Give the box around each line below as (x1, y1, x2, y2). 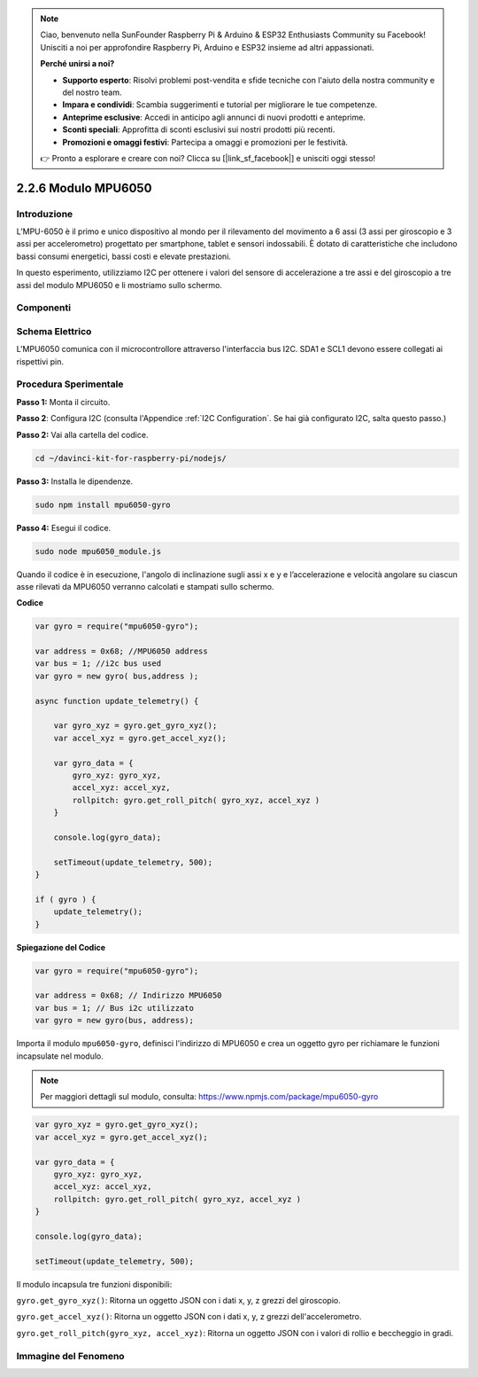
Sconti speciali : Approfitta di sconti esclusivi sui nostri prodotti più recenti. (62, 124, 335, 135)
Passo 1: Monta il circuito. (16, 396, 111, 407)
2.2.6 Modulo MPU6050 (16, 180, 152, 195)
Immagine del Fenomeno (16, 1350, 125, 1362)
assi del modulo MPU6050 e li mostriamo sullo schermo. (16, 279, 223, 290)
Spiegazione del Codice (16, 942, 106, 952)
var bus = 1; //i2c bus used (35, 659, 162, 669)
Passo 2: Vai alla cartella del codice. (16, 429, 149, 440)
